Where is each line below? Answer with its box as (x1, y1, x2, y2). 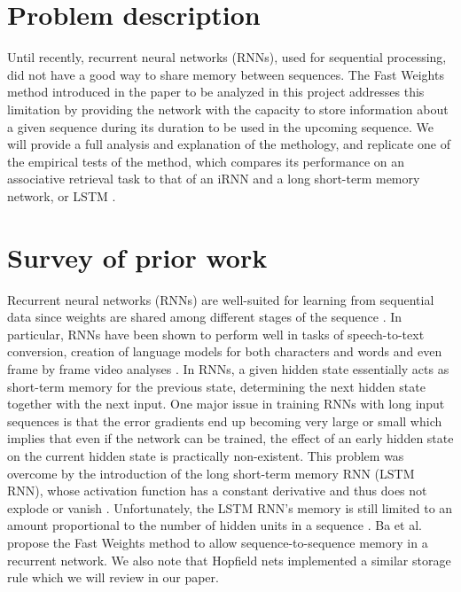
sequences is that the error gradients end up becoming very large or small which (7, 411, 442, 430)
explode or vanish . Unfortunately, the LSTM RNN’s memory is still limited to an (7, 498, 453, 517)
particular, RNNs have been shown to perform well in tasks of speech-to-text (7, 324, 425, 343)
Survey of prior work (7, 238, 268, 275)
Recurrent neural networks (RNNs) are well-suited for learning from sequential (7, 290, 434, 308)
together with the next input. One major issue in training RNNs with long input (7, 394, 445, 413)
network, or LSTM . (7, 186, 116, 205)
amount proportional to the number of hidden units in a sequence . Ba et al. (7, 516, 422, 534)
